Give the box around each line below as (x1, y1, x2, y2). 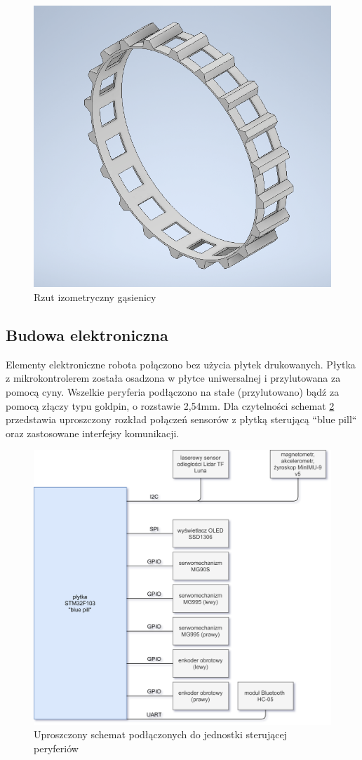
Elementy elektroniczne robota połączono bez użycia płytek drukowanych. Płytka (6, 356, 356, 371)
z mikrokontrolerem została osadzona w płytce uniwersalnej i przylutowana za (6, 371, 341, 385)
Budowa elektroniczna (6, 324, 168, 345)
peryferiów (34, 740, 79, 755)
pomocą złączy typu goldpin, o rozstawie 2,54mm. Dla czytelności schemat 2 (6, 398, 335, 413)
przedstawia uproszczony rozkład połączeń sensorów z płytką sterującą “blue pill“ (6, 412, 357, 427)
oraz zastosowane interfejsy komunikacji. (6, 425, 180, 440)
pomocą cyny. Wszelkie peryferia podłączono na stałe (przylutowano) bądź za (6, 384, 340, 399)
